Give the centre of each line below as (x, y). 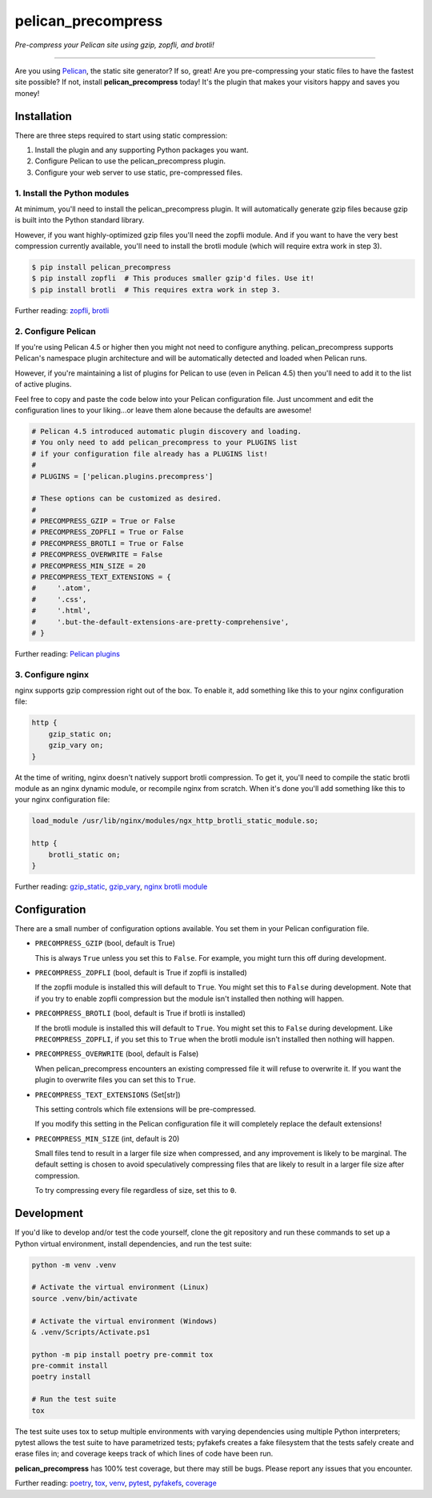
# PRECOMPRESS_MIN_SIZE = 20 (89, 566)
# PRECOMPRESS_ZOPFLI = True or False (108, 532)
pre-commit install (70, 1366)
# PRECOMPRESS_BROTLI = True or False (108, 543)
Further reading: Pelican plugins (67, 653)
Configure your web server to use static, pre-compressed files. (139, 172)
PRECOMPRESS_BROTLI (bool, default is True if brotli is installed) (140, 1014)
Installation (43, 116)
